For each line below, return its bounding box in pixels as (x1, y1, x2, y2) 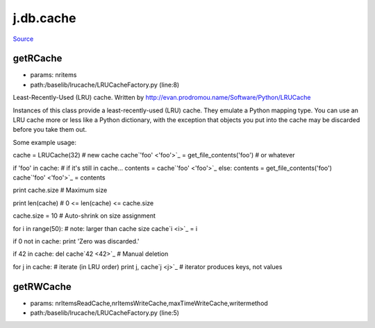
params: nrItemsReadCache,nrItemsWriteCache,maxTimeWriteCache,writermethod (30, 299, 269, 307)
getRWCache (12, 281, 72, 293)
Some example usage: (12, 138, 76, 146)
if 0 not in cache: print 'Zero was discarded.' (12, 236, 140, 245)
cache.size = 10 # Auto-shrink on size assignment (12, 212, 156, 220)
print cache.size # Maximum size (12, 186, 108, 194)
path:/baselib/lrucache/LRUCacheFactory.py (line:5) (30, 309, 180, 317)
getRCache (12, 53, 62, 64)
